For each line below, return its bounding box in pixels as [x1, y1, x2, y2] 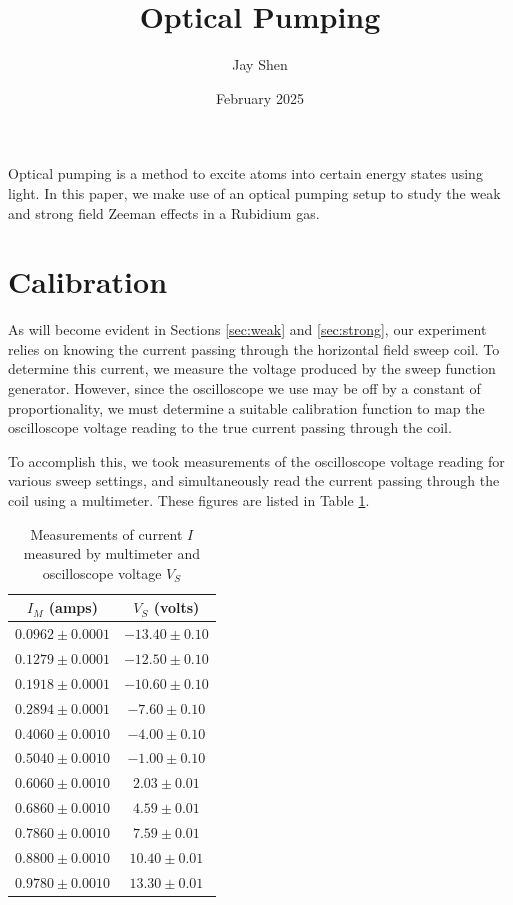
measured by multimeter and [23, 543, 201, 564]
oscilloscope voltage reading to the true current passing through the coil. [8, 417, 452, 438]
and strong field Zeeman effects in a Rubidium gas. [8, 202, 320, 223]
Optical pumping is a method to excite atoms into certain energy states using [8, 163, 483, 184]
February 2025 [216, 87, 304, 108]
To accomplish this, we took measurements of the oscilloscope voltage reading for [8, 450, 505, 471]
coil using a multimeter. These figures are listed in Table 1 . [8, 489, 370, 510]
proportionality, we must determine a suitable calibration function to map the [8, 397, 485, 418]
